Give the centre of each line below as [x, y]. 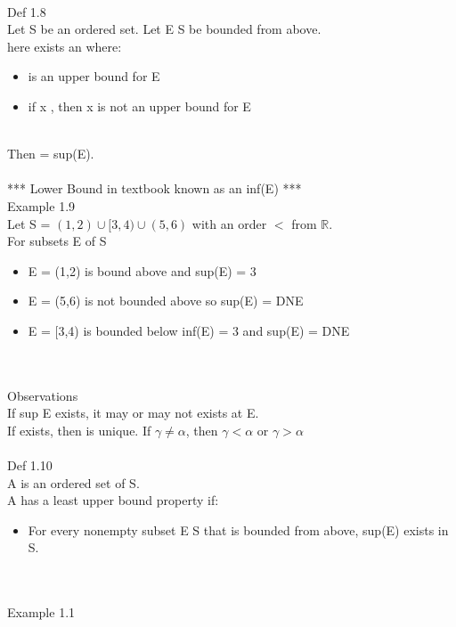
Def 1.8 [27, 11]
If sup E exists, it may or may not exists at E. [133, 413]
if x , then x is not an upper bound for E [139, 106]
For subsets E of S [57, 241]
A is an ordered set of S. [73, 482]
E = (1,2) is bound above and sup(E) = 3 [142, 270]
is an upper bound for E [94, 76]
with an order [229, 223]
